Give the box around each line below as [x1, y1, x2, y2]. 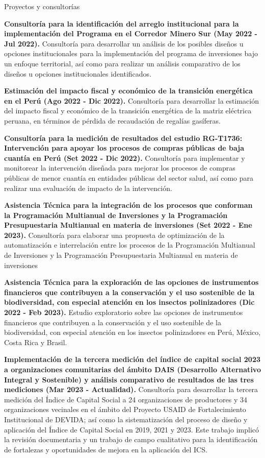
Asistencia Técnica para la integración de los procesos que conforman [4, 200, 253, 210]
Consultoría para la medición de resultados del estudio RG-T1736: [4, 132, 243, 143]
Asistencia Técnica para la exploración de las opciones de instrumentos [4, 277, 259, 287]
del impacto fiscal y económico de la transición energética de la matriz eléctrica [4, 105, 252, 116]
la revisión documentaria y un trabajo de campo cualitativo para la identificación [4, 434, 258, 445]
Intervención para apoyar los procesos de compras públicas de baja [4, 142, 245, 153]
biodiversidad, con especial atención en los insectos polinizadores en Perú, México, [4, 327, 261, 338]
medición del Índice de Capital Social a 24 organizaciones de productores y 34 [4, 394, 248, 404]
